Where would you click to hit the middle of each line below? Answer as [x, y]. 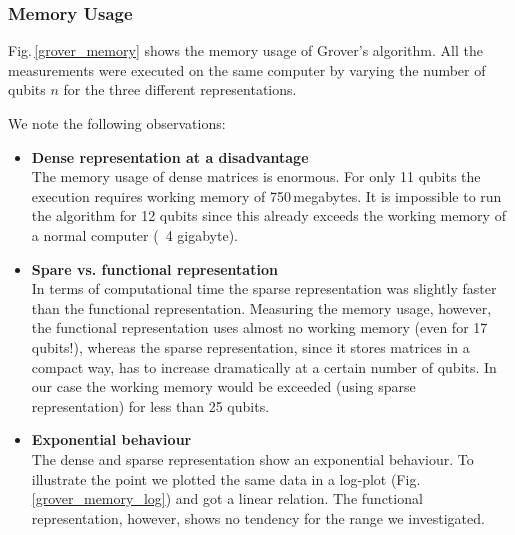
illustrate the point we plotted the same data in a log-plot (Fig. [226, 478]
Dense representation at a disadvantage [170, 156]
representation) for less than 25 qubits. [150, 405]
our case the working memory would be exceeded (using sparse [223, 386]
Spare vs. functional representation [154, 268]
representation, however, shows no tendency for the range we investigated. [258, 517]
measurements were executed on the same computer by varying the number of [247, 69]
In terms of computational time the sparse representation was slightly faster [264, 288]
